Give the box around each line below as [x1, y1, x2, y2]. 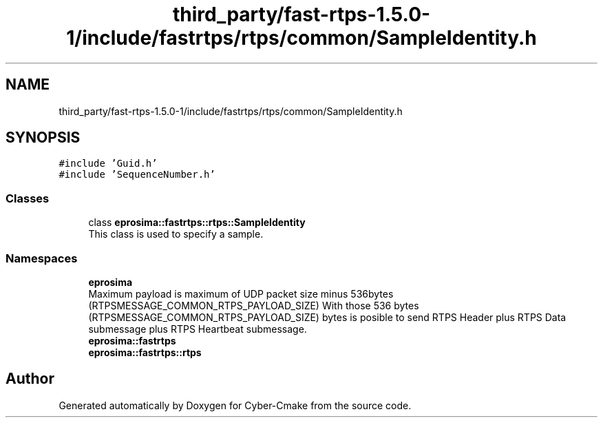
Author [6, 370, 54, 388]
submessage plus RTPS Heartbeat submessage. [88, 322, 307, 335]
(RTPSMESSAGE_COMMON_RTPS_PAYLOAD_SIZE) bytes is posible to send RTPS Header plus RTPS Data [88, 311, 567, 323]
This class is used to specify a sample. [88, 228, 264, 240]
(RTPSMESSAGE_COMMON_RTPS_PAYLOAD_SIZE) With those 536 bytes [88, 299, 419, 311]
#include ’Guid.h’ [59, 158, 158, 169]
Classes [6, 191, 50, 205]
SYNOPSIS [6, 129, 81, 147]
